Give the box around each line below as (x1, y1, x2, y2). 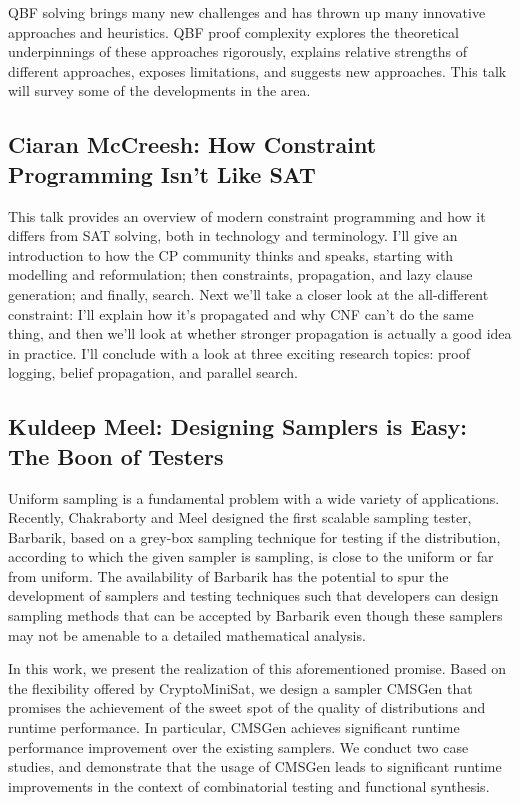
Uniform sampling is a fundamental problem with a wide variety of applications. (8, 487, 500, 508)
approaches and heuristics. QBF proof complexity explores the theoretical (8, 21, 459, 42)
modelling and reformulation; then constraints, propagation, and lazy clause (8, 264, 473, 285)
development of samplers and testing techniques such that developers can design (8, 585, 499, 606)
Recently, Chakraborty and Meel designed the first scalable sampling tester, (8, 507, 472, 528)
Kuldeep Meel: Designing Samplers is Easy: (8, 411, 467, 442)
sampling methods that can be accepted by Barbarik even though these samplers (8, 605, 503, 626)
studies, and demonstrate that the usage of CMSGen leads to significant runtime (8, 756, 502, 777)
